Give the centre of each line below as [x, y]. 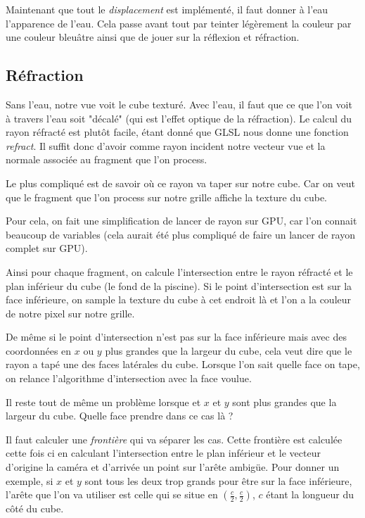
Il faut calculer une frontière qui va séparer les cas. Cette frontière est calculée [174, 439]
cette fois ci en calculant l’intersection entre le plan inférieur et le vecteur [163, 453]
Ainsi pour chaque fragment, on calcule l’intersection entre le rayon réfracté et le [179, 271]
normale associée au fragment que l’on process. [107, 159]
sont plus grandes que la [284, 402]
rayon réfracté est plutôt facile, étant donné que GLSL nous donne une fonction [177, 132]
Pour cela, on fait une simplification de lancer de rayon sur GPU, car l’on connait [181, 221]
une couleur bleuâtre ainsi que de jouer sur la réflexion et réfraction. [153, 37]
